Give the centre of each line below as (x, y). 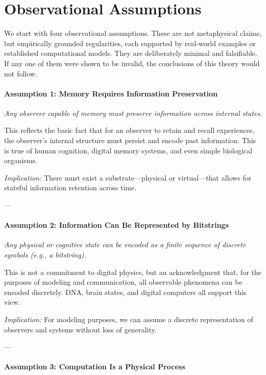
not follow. (21, 73)
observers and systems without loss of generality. (80, 329)
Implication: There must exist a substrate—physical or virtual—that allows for (128, 177)
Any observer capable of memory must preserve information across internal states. (133, 113)
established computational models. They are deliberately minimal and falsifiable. (131, 53)
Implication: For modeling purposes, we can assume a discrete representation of (129, 319)
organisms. (21, 160)
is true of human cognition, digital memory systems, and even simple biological (128, 150)
